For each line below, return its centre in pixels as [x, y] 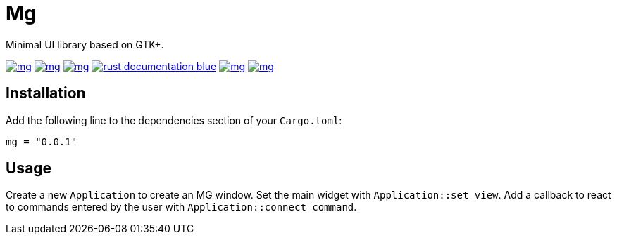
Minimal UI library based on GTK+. [85, 44]
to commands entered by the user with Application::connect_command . [181, 207]
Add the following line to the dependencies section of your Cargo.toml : [174, 120]
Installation [46, 93]
